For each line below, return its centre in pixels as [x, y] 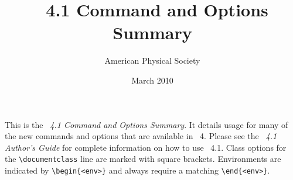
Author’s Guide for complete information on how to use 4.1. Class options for [146, 147]
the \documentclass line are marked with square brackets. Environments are [143, 159]
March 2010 [152, 80]
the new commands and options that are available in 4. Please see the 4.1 [141, 136]
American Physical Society [152, 60]
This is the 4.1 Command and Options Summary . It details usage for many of [146, 124]
